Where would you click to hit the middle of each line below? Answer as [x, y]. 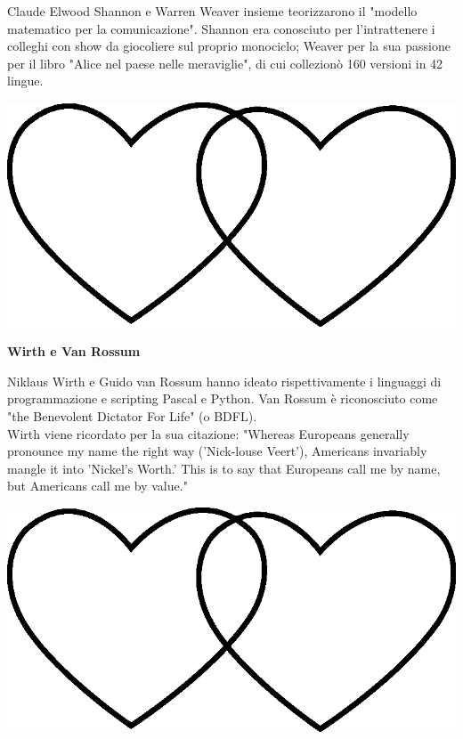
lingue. [25, 81]
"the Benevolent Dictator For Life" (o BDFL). [132, 416]
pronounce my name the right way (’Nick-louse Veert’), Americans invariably [217, 451]
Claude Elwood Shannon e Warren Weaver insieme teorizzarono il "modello [212, 11]
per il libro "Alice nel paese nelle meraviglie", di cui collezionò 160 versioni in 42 [225, 63]
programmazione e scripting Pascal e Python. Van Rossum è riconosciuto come [223, 398]
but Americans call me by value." [97, 486]
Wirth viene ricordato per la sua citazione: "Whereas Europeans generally [208, 433]
